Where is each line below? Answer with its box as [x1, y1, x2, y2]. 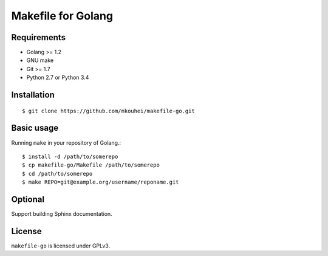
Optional [11, 194, 45, 204]
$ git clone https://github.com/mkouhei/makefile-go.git [22, 107, 196, 114]
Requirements [11, 32, 66, 43]
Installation [11, 90, 55, 100]
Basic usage [11, 123, 59, 133]
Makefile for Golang [11, 9, 114, 22]
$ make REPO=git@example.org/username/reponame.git [22, 179, 179, 185]
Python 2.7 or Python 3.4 [26, 74, 89, 81]
